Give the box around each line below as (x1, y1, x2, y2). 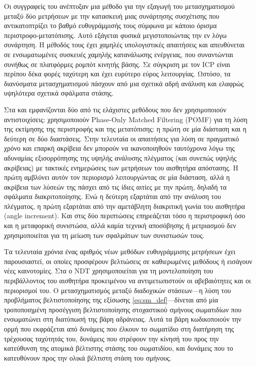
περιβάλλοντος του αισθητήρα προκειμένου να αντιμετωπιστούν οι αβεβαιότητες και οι (4, 275, 251, 286)
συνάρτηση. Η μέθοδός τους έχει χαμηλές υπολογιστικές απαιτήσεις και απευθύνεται (4, 39, 245, 50)
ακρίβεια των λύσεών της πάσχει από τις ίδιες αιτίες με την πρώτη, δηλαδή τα (4, 181, 227, 192)
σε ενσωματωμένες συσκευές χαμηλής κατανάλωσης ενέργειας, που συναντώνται (4, 49, 233, 59)
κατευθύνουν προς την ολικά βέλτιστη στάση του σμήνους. (4, 352, 172, 363)
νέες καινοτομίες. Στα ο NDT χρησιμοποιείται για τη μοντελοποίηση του (4, 266, 214, 276)
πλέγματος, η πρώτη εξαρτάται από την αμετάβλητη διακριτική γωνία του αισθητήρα (4, 200, 245, 211)
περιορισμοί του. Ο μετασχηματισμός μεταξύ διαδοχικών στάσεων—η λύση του (4, 285, 231, 295)
